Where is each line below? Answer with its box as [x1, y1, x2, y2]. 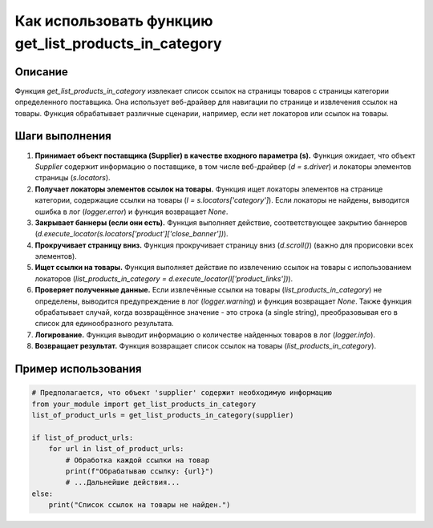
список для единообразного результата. [34, 319, 174, 328]
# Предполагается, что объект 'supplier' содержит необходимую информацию [31, 389, 333, 397]
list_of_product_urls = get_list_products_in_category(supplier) [31, 410, 294, 420]
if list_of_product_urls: [31, 433, 134, 442]
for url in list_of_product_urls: [48, 445, 184, 453]
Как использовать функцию [14, 12, 213, 30]
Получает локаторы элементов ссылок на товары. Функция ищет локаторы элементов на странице [34, 184, 383, 194]
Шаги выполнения [14, 129, 111, 143]
